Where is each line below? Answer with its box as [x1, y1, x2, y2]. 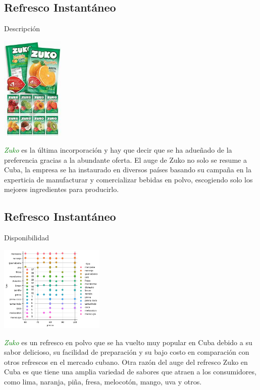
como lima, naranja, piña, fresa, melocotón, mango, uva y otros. [4, 376, 202, 386]
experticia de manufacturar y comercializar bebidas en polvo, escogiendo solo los [4, 174, 253, 184]
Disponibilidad [4, 232, 49, 243]
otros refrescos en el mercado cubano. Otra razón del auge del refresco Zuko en [4, 356, 248, 367]
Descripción [4, 23, 40, 34]
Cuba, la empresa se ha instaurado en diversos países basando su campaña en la [4, 164, 251, 175]
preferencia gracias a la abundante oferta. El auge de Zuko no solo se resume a [4, 154, 247, 165]
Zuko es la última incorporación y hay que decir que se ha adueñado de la [4, 144, 232, 155]
